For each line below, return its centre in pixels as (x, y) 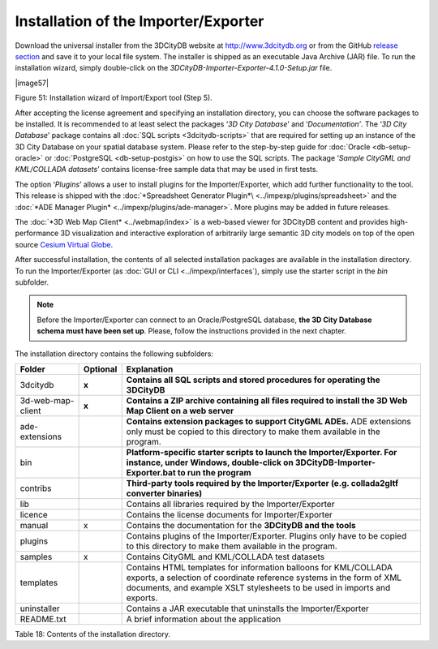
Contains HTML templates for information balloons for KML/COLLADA (260, 567)
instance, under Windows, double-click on (210, 462)
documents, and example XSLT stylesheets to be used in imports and (258, 587)
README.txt (43, 619)
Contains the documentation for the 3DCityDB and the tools (241, 525)
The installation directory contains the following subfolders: (114, 354)
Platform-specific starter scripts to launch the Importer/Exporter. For (262, 452)
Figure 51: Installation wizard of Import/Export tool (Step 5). (114, 98)
